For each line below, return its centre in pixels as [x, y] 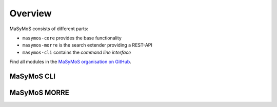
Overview [31, 13]
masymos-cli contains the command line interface [77, 52]
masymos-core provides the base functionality [72, 38]
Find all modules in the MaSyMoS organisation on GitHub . [71, 62]
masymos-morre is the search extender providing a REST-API [87, 45]
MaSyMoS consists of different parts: [49, 29]
